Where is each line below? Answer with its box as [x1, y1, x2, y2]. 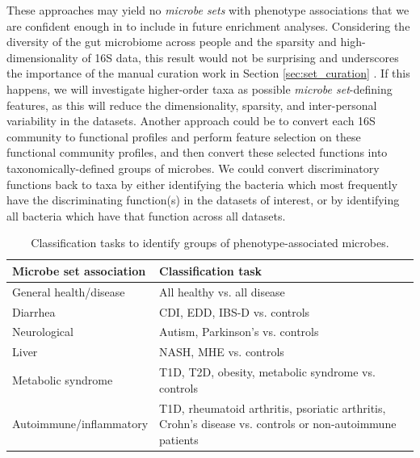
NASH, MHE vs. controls [159, 343, 284, 360]
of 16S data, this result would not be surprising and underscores [82, 48, 399, 65]
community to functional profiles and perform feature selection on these [6, 128, 361, 145]
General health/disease [12, 283, 125, 300]
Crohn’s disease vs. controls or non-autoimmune [159, 415, 397, 432]
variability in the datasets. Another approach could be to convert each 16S [6, 112, 376, 129]
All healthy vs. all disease [159, 283, 285, 300]
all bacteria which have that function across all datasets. [6, 207, 286, 224]
